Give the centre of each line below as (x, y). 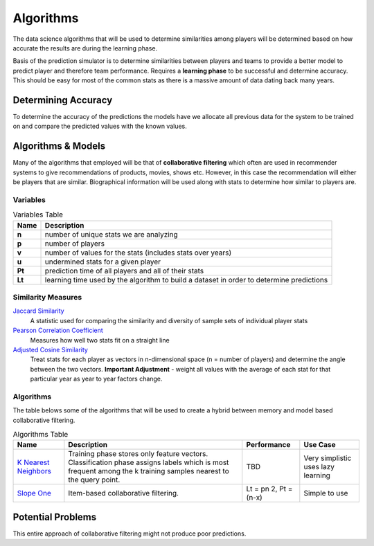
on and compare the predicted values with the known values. (100, 126)
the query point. (94, 480)
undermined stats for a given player (103, 262)
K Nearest (33, 462)
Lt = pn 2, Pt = (269, 489)
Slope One (34, 493)
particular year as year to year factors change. (96, 379)
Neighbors (34, 471)
